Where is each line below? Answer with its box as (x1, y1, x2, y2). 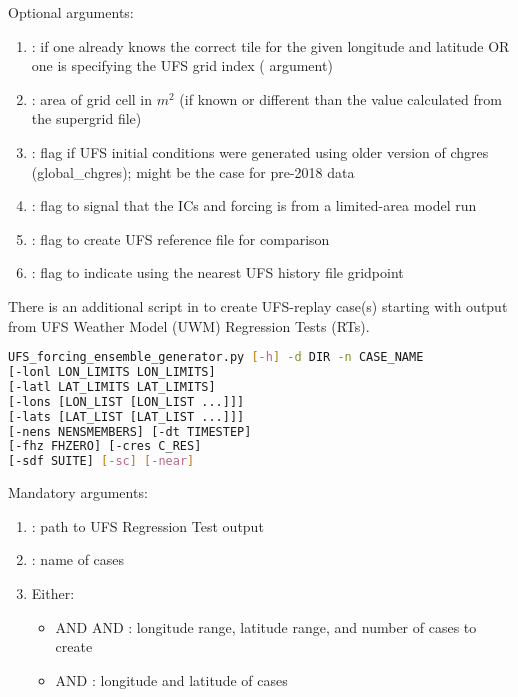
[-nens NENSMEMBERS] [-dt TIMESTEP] (8, 424, 252, 439)
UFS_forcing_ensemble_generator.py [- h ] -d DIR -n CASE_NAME (8, 350, 424, 365)
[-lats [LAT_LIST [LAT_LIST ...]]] (8, 409, 245, 424)
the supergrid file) (31, 108, 142, 129)
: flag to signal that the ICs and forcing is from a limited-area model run (31, 195, 477, 216)
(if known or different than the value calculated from (179, 88, 502, 109)
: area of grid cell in (31, 88, 153, 109)
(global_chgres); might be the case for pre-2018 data (31, 161, 355, 182)
